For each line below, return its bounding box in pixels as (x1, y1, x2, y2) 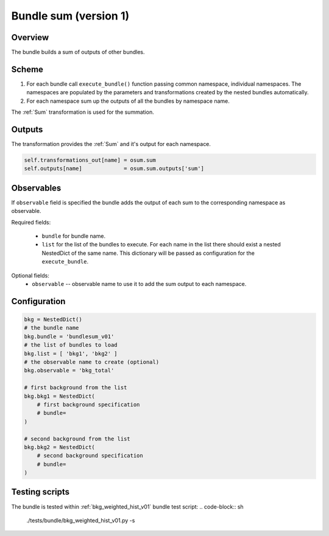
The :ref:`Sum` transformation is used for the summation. (11, 108, 155, 116)
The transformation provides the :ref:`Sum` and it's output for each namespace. (11, 141, 211, 148)
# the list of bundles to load (24, 341, 118, 349)
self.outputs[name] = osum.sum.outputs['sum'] (24, 165, 204, 172)
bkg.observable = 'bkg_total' (24, 367, 115, 374)
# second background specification (37, 452, 143, 459)
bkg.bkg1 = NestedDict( (24, 392, 96, 400)
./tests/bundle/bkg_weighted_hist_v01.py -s (26, 517, 135, 524)
